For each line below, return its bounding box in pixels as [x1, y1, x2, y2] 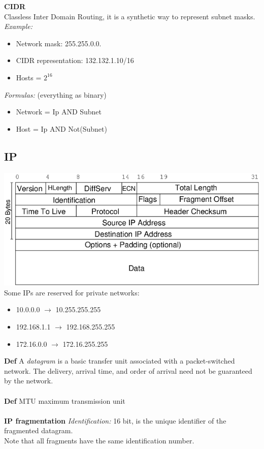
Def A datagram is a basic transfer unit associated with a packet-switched [4, 355, 235, 366]
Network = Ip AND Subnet [16, 106, 102, 117]
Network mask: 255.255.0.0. [16, 38, 102, 48]
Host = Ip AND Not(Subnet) [16, 123, 107, 134]
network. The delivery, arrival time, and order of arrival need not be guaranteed [4, 365, 252, 376]
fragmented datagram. [4, 425, 73, 436]
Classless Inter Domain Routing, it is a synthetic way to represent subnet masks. [4, 11, 255, 21]
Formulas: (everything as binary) [4, 89, 107, 100]
